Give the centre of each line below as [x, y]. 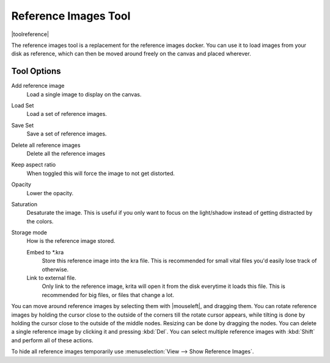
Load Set [23, 106]
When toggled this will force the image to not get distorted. [101, 173]
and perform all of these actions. [53, 340]
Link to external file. [51, 278]
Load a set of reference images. [67, 114]
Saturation [24, 204]
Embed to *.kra [45, 252]
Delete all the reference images [66, 153]
